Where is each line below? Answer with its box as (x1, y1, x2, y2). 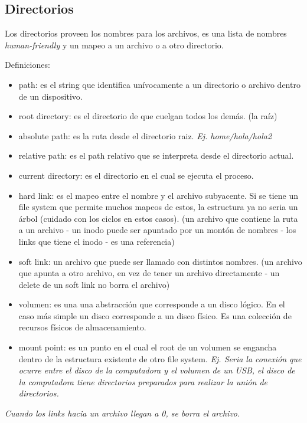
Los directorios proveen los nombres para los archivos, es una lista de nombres (5, 27, 287, 40)
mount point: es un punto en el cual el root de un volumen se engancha (18, 341, 277, 353)
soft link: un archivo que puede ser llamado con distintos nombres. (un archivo (18, 255, 302, 267)
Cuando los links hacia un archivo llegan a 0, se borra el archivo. (5, 407, 240, 419)
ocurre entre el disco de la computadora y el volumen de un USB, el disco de (18, 364, 295, 376)
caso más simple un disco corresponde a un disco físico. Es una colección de (18, 309, 292, 322)
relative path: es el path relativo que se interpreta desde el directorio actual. (18, 149, 294, 162)
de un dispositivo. (18, 90, 83, 102)
